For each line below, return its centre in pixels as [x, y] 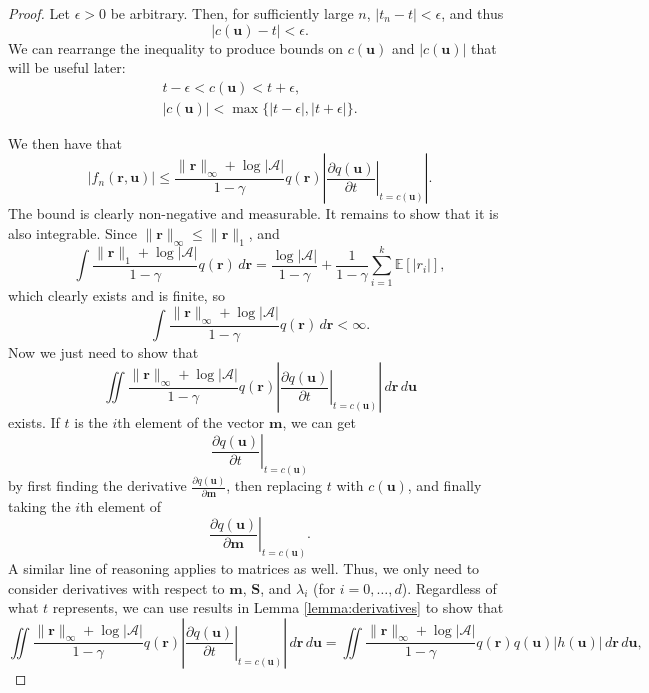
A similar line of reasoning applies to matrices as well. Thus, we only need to [244, 568]
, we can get [319, 422]
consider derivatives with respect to [116, 587]
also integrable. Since [72, 233]
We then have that [65, 142]
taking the [39, 505]
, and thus [472, 13]
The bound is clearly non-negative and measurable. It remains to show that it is [253, 213]
